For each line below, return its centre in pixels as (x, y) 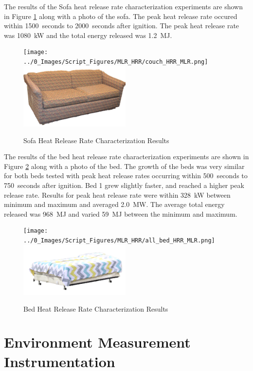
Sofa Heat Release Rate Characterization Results (96, 140)
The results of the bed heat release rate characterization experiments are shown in (126, 157)
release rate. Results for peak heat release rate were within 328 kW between (117, 195)
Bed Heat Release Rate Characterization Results (96, 308)
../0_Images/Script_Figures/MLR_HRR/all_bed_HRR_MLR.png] (119, 241)
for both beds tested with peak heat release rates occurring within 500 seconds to (126, 176)
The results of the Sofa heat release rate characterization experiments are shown (123, 6)
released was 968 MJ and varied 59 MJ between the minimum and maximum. (121, 213)
